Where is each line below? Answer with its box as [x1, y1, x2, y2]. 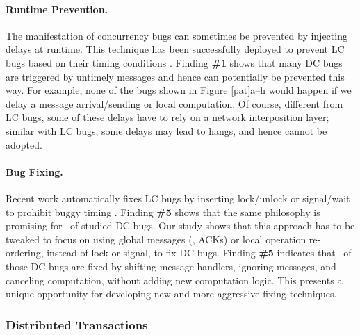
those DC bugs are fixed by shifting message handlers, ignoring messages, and [6, 259, 336, 273]
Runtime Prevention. [6, 1, 108, 16]
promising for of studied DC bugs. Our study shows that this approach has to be [6, 218, 355, 233]
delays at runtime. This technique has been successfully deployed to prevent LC [6, 42, 345, 56]
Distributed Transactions [6, 316, 148, 333]
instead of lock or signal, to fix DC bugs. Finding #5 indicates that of [47, 245, 352, 260]
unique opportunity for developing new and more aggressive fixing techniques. [6, 286, 337, 301]
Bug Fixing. [6, 164, 63, 179]
